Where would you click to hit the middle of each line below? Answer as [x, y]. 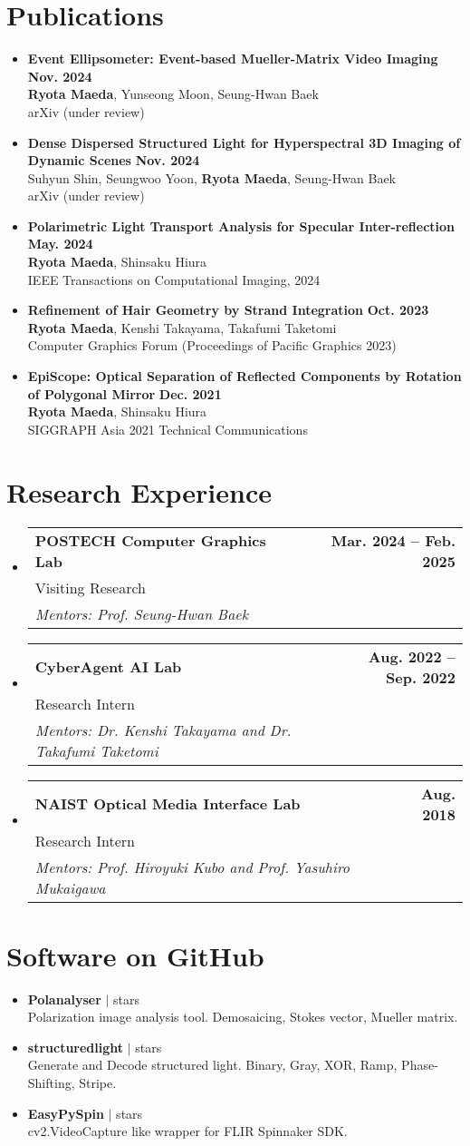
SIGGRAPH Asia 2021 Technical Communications [168, 429]
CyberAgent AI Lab [108, 667]
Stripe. [98, 1083]
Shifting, [51, 1083]
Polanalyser [64, 999]
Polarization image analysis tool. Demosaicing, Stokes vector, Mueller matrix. [243, 1017]
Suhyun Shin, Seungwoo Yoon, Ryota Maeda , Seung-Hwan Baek [212, 177]
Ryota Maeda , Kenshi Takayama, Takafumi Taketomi [182, 327]
